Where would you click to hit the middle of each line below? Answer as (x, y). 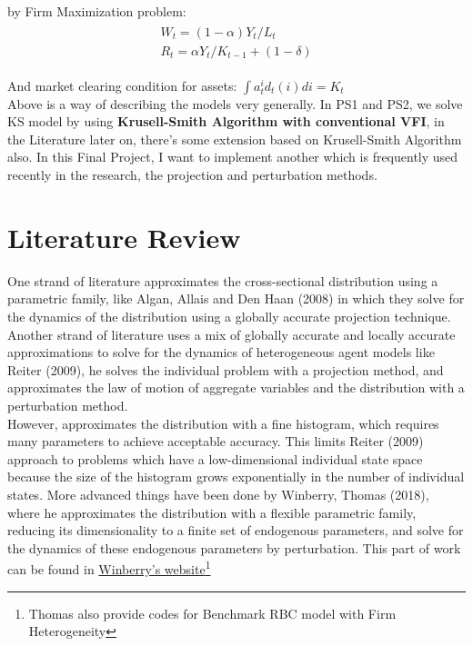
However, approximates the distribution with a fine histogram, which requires (223, 423)
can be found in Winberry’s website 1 (109, 567)
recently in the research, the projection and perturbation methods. (192, 175)
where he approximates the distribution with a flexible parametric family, (212, 512)
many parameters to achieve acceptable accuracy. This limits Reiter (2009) (216, 441)
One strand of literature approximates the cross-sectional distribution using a (223, 280)
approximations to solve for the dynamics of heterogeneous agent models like (221, 352)
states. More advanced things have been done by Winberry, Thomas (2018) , (218, 494)
